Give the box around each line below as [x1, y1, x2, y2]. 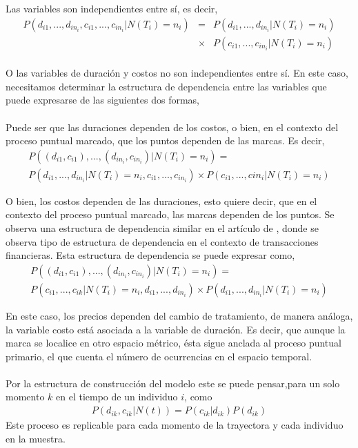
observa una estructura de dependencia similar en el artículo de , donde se [6, 221, 319, 235]
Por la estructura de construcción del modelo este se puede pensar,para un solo [6, 376, 340, 390]
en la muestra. [6, 431, 66, 445]
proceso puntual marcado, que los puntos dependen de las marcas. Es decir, [6, 133, 325, 148]
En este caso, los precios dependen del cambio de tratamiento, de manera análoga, [6, 308, 353, 322]
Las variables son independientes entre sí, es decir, [6, 1, 218, 15]
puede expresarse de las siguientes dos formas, [6, 92, 200, 107]
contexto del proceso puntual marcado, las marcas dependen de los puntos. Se [6, 207, 335, 222]
